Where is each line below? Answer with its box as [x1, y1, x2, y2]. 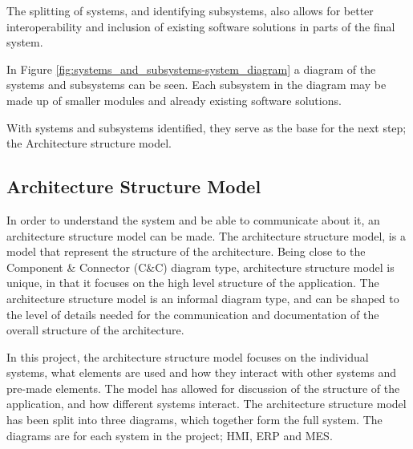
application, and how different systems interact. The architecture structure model [6, 395, 407, 412]
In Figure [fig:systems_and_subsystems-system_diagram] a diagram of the [6, 60, 376, 77]
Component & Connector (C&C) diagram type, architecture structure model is [6, 258, 395, 275]
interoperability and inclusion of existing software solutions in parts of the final [6, 18, 395, 34]
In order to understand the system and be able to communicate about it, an [6, 211, 380, 228]
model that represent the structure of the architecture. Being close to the [6, 243, 366, 260]
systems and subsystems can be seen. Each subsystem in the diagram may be [6, 76, 387, 93]
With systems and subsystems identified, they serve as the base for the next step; [6, 119, 407, 136]
